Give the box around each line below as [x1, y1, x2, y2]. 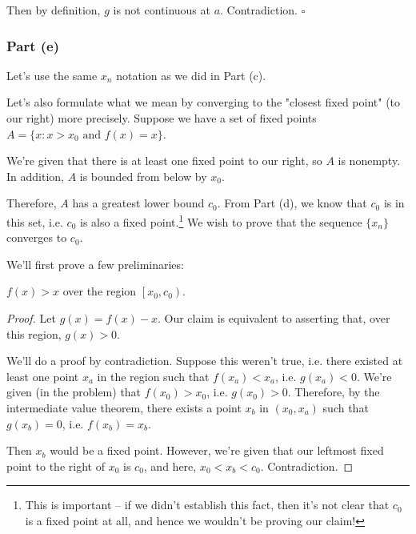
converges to [6, 229, 67, 246]
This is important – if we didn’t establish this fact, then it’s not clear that [25, 496, 390, 513]
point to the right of [6, 457, 105, 474]
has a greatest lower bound [72, 195, 205, 211]
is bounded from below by [79, 167, 207, 184]
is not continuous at [113, 2, 210, 18]
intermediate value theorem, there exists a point [6, 399, 242, 416]
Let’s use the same [6, 66, 98, 83]
